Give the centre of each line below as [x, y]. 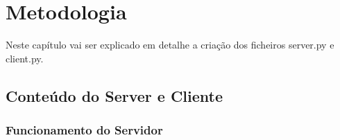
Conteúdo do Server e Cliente [114, 95]
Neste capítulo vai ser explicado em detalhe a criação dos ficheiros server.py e [170, 45]
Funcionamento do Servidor [84, 130]
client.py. [25, 58]
